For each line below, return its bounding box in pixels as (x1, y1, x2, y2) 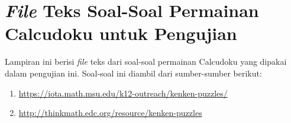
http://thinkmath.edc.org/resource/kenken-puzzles (18, 107, 202, 119)
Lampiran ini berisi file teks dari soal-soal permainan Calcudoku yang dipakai (5, 55, 287, 68)
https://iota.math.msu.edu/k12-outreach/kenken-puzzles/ (18, 87, 228, 99)
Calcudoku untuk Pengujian (5, 21, 237, 45)
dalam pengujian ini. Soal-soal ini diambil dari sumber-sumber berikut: (5, 67, 262, 79)
